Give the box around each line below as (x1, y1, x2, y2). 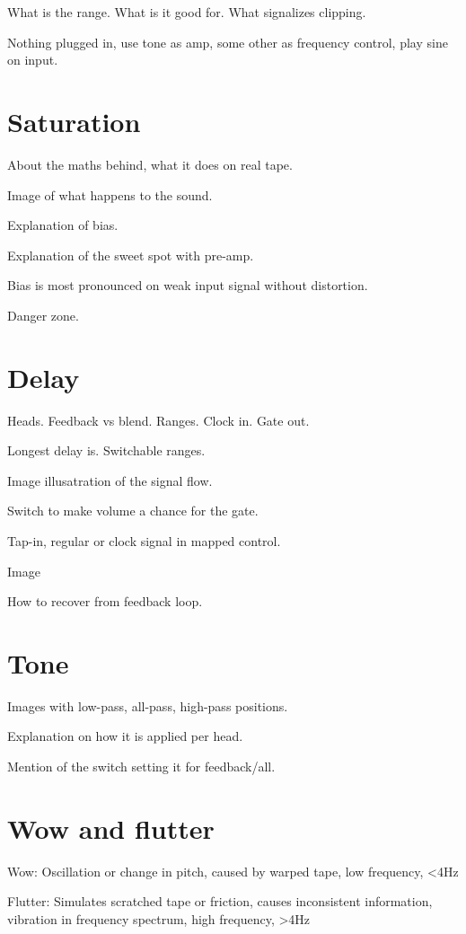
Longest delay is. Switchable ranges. (7, 441, 206, 460)
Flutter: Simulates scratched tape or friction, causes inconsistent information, (7, 892, 433, 911)
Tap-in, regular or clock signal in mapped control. (7, 531, 281, 550)
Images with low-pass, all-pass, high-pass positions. (7, 696, 288, 715)
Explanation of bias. (7, 216, 119, 234)
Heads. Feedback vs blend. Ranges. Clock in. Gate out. (7, 410, 310, 429)
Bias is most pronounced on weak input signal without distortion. (7, 276, 368, 295)
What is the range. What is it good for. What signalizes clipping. (7, 3, 366, 21)
